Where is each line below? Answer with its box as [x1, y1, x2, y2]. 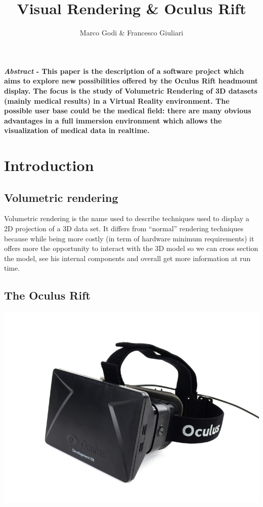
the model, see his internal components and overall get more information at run [4, 252, 251, 263]
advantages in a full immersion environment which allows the [4, 115, 222, 125]
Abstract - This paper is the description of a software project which [4, 65, 244, 76]
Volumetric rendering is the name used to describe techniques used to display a [4, 213, 249, 224]
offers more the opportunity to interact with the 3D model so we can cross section [4, 243, 258, 254]
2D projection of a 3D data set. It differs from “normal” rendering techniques [4, 223, 243, 234]
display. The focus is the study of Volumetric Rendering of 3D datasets [4, 85, 257, 96]
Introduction [4, 155, 94, 176]
